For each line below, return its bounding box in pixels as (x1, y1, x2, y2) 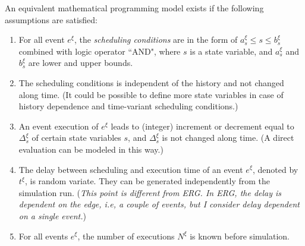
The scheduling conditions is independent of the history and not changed (18, 76, 284, 89)
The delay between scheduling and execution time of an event (18, 163, 243, 175)
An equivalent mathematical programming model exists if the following (5, 2, 264, 14)
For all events (18, 229, 68, 242)
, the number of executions (77, 229, 175, 242)
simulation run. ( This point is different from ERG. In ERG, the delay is (18, 186, 282, 198)
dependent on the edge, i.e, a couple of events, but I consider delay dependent (18, 198, 300, 210)
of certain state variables (32, 131, 121, 144)
